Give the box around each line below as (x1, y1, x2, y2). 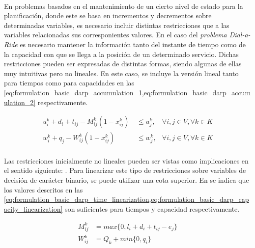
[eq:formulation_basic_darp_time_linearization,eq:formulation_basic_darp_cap (4, 194, 249, 204)
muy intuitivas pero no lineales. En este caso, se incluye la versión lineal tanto (4, 68, 239, 78)
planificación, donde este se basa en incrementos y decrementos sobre (4, 10, 212, 21)
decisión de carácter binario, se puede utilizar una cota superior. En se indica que (4, 174, 249, 185)
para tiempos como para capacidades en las (4, 78, 135, 88)
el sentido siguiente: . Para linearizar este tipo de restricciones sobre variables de (4, 165, 246, 175)
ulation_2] (4, 97, 36, 107)
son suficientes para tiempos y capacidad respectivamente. (65, 203, 240, 214)
